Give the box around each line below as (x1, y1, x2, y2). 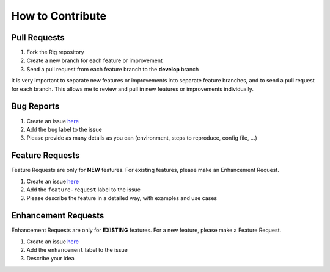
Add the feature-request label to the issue (26, 186, 141, 193)
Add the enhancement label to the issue (26, 246, 128, 254)
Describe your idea (26, 255, 75, 262)
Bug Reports (11, 101, 60, 112)
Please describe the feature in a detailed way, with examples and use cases (26, 195, 217, 202)
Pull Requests (11, 32, 65, 43)
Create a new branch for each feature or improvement (26, 57, 163, 64)
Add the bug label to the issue (26, 126, 102, 133)
